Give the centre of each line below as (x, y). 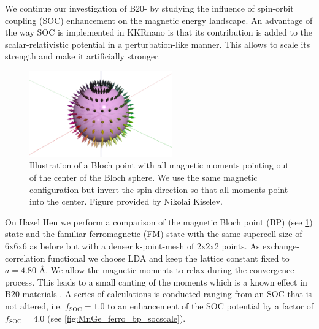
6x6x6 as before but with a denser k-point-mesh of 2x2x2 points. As (133, 246)
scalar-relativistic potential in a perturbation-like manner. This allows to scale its (158, 44)
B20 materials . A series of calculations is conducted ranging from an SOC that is (159, 294)
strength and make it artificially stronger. (83, 56)
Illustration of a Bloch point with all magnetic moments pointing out (159, 165)
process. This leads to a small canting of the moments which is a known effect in (156, 282)
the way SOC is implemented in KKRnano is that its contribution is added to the (159, 32)
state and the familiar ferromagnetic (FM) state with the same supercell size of (154, 234)
